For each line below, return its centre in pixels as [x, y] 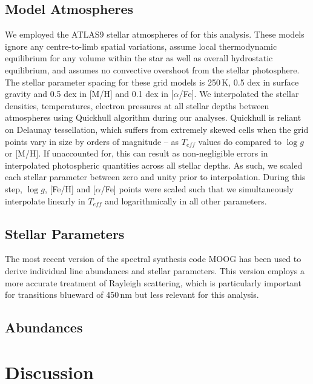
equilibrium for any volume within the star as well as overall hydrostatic [139, 58]
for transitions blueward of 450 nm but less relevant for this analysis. [132, 295]
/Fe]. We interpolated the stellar [239, 94]
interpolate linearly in [45, 200]
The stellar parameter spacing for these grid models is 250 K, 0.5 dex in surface [152, 82]
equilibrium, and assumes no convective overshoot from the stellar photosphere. [152, 69]
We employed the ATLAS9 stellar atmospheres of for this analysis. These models [155, 34]
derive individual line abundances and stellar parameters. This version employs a [155, 270]
